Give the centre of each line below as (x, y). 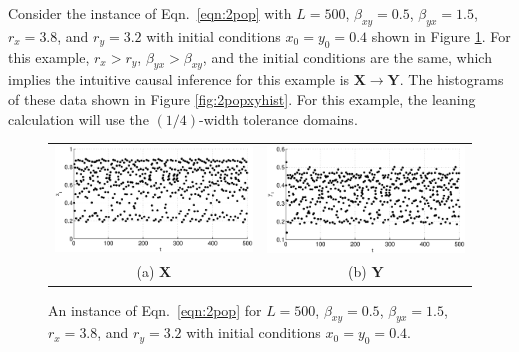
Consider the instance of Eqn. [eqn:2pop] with (150, 13)
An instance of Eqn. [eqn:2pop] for (155, 309)
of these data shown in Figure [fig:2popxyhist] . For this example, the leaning (242, 98)
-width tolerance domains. (278, 118)
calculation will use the (78, 118)
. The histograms (451, 79)
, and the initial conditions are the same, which (347, 56)
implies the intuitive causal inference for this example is (179, 79)
